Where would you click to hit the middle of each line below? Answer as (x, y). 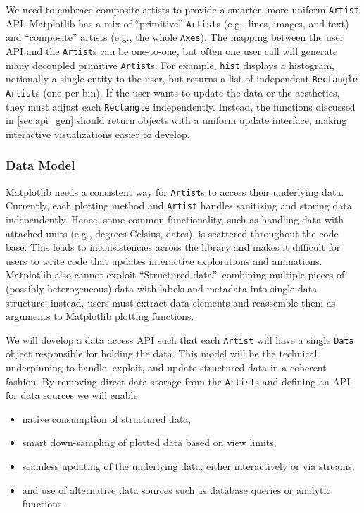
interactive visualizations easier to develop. (98, 134)
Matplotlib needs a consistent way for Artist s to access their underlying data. (175, 191)
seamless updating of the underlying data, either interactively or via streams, (188, 466)
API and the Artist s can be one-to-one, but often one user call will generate (172, 50)
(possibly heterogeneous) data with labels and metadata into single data (162, 288)
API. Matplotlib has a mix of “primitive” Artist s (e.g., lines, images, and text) (177, 23)
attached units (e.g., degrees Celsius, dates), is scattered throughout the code (172, 233)
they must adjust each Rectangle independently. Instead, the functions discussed (181, 106)
